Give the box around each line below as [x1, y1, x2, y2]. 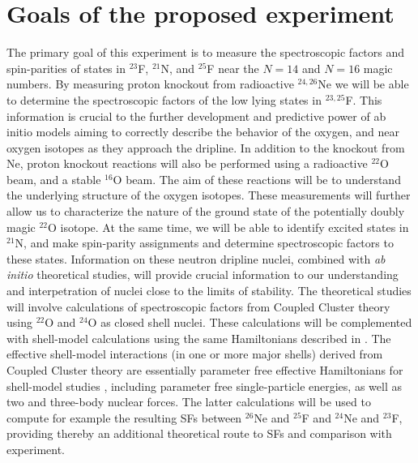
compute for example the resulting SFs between [6, 409, 242, 426]
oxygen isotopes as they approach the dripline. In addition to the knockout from [6, 139, 405, 156]
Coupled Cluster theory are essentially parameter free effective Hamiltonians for [6, 362, 403, 378]
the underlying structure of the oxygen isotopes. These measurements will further [6, 186, 411, 204]
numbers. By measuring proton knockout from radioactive [6, 75, 294, 92]
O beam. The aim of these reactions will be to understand [113, 170, 401, 187]
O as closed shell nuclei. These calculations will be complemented [87, 314, 412, 331]
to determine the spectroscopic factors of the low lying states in [6, 91, 322, 108]
